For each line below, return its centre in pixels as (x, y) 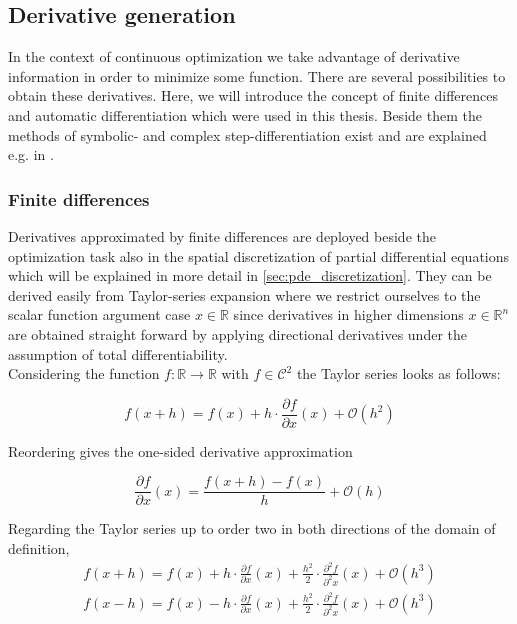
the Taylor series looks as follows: (398, 373)
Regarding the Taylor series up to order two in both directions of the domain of (252, 528)
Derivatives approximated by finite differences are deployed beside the (222, 235)
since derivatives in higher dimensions (348, 314)
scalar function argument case (99, 314)
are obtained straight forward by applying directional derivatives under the (237, 333)
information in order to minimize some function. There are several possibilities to (257, 75)
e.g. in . (31, 154)
